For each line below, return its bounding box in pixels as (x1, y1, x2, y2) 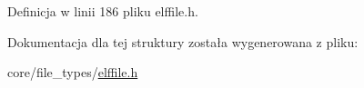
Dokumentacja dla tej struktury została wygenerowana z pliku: (7, 32, 359, 51)
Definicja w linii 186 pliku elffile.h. (7, 2, 198, 20)
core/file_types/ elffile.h (7, 63, 138, 82)
